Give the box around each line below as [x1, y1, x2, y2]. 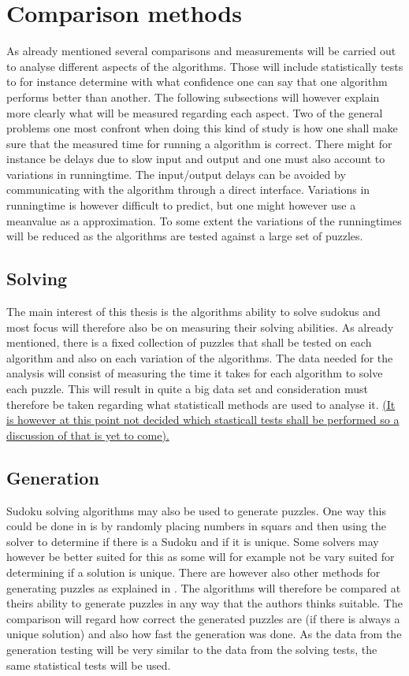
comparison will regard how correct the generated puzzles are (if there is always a [6, 610, 400, 626]
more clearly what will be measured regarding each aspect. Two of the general [6, 104, 383, 121]
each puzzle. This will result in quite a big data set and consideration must [6, 381, 368, 397]
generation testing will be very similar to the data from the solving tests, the [6, 641, 377, 657]
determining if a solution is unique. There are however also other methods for [6, 563, 381, 580]
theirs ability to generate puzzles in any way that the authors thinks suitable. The [6, 595, 403, 611]
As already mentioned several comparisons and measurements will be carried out [6, 43, 396, 59]
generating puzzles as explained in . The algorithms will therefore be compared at [6, 579, 401, 596]
